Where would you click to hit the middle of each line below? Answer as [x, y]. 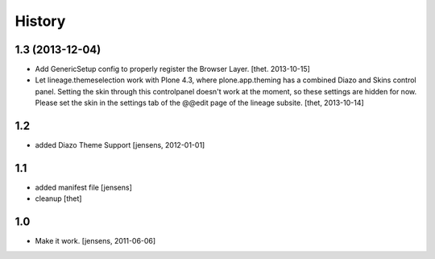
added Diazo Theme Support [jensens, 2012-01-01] [120, 145]
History [40, 21]
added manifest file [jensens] [84, 188]
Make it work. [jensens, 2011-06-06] [95, 241]
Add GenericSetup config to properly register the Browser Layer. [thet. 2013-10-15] [172, 69]
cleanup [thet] [58, 198]
